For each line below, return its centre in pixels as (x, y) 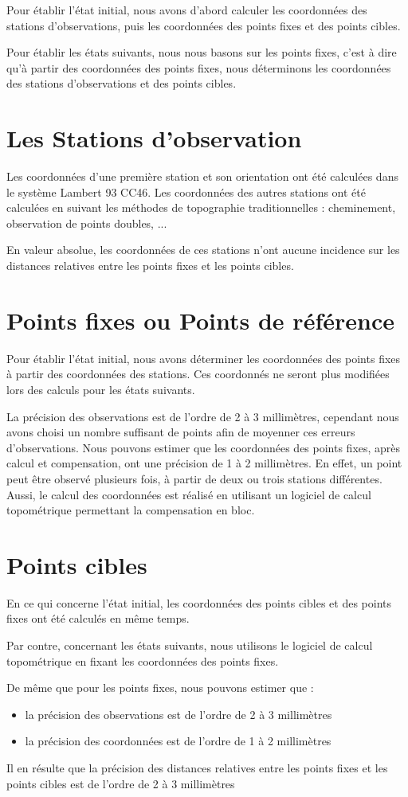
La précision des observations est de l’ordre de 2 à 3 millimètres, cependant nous (203, 416)
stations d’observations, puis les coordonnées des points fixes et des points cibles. (204, 25)
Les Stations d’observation (154, 138)
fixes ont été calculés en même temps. (98, 618)
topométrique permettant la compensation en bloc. (131, 510)
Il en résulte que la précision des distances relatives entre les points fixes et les (197, 768)
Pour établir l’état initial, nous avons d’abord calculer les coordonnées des (187, 10)
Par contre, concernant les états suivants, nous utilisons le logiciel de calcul (190, 645)
